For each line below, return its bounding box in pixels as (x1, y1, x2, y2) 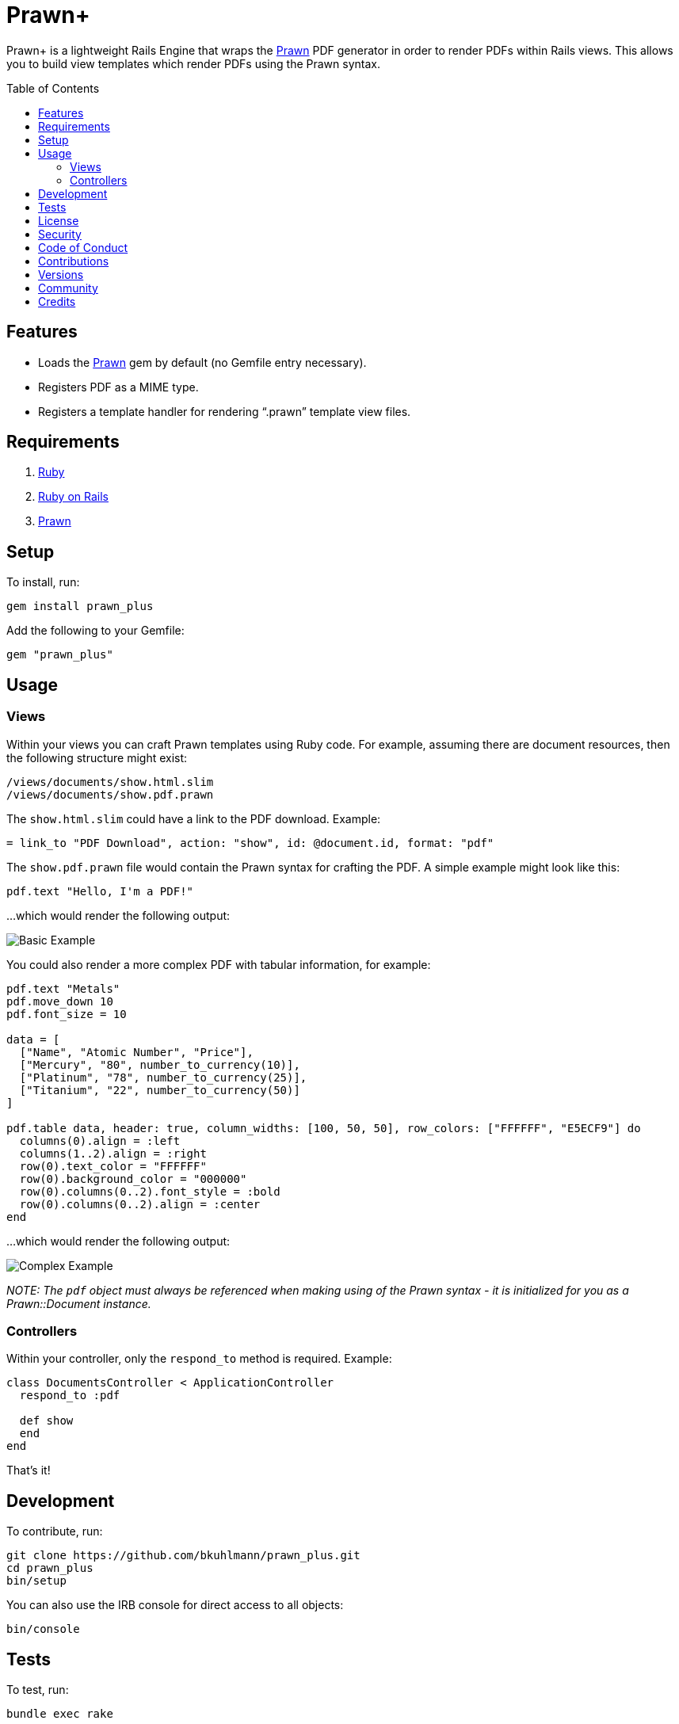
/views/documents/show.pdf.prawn (6, 788, 214, 801)
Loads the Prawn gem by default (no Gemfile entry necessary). (38, 355, 367, 369)
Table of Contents (6, 81, 100, 95)
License (38, 213, 79, 227)
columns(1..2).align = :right (19, 1146, 207, 1160)
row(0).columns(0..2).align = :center (19, 1197, 261, 1211)
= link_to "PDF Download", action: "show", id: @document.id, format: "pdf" (6, 836, 494, 849)
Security (38, 227, 82, 241)
